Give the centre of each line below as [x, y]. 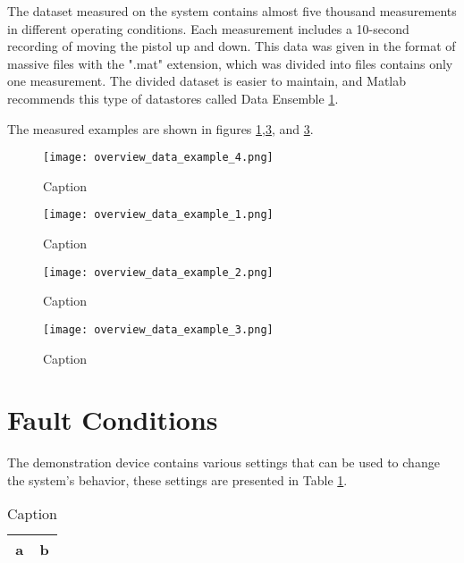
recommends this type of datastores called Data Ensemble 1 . [173, 98]
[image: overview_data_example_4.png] [158, 158]
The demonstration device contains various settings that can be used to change [224, 462]
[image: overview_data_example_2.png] [158, 272]
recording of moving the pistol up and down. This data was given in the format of [232, 46]
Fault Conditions [113, 420]
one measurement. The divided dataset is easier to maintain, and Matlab [207, 81]
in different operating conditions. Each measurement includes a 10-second [208, 28]
